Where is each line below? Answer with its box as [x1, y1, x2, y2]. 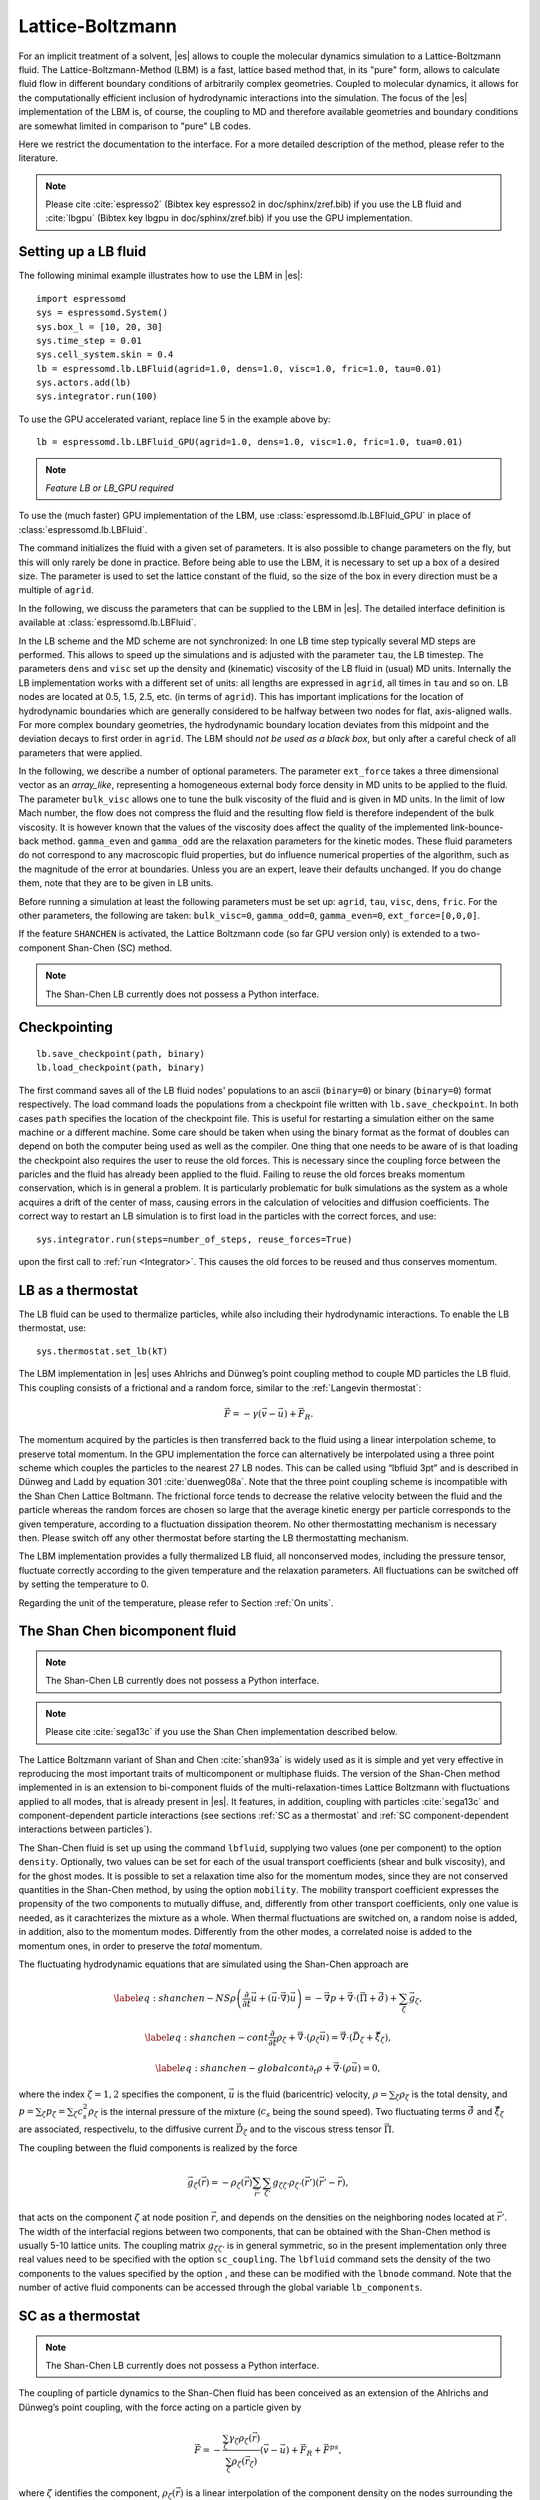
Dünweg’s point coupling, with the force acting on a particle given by [18, 2401, 302, 2413]
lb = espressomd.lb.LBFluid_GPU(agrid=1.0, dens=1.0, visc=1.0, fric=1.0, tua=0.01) [36, 436, 464, 448]
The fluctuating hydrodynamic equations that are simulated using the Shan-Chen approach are [18, 1958, 409, 1970]
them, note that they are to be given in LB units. [18, 877, 214, 889]
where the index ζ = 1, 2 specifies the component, [18, 2088, 227, 2100]
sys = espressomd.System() [36, 307, 169, 319]
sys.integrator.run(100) [36, 391, 158, 402]
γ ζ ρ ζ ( [228, 2433, 253, 2446]
